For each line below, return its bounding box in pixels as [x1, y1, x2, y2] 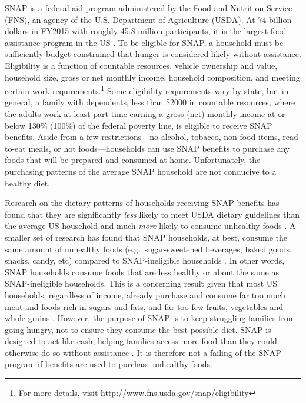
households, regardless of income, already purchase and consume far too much [5, 288, 286, 301]
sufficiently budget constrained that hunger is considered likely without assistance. [5, 48, 301, 60]
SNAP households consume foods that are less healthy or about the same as [5, 265, 279, 278]
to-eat [5, 142, 26, 154]
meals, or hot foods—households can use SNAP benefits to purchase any [28, 142, 290, 154]
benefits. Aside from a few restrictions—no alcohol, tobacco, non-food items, [5, 131, 280, 143]
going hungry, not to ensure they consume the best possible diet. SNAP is [5, 323, 271, 335]
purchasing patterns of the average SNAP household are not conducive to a [5, 165, 277, 177]
